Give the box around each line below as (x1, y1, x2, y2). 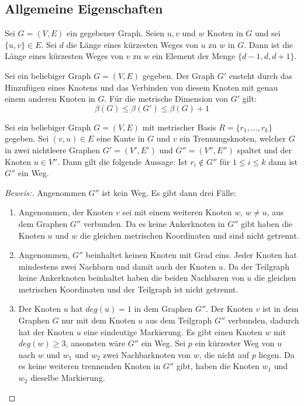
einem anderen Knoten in (5, 92, 95, 105)
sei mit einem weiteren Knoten (122, 206, 232, 218)
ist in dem (262, 302, 299, 315)
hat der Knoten (18, 325, 74, 338)
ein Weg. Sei (141, 337, 186, 349)
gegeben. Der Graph (142, 69, 215, 81)
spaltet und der (237, 143, 292, 156)
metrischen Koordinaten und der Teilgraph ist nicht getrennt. (18, 283, 239, 295)
